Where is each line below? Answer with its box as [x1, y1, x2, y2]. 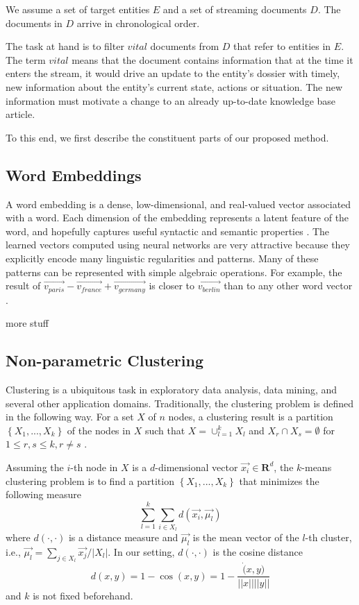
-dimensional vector [155, 459, 238, 474]
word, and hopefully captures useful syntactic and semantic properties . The [6, 223, 330, 238]
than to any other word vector [224, 278, 353, 293]
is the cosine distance [212, 545, 303, 559]
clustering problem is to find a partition [6, 473, 174, 488]
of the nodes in [67, 423, 131, 437]
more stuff [6, 316, 49, 330]
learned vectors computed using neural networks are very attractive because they [6, 237, 350, 252]
